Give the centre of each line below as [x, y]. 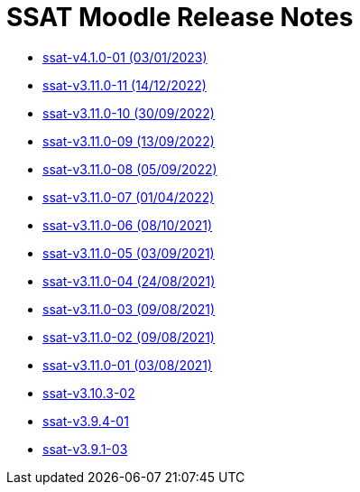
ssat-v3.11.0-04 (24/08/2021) [129, 281]
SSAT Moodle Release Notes [180, 17]
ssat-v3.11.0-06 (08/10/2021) [128, 225]
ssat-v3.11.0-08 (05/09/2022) [130, 169]
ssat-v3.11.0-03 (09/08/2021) [129, 309]
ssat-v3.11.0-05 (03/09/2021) [129, 253]
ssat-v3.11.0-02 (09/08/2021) [129, 337]
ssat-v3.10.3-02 [89, 393]
